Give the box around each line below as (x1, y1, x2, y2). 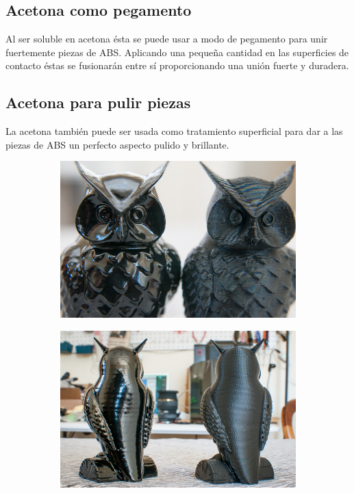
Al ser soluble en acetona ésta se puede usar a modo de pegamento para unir (5, 31, 328, 46)
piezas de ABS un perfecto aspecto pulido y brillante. (5, 137, 229, 151)
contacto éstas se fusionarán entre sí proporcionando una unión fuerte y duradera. (5, 58, 349, 73)
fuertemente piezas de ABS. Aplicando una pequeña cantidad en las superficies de (5, 45, 349, 59)
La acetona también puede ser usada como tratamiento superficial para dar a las (5, 124, 343, 138)
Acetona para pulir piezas (5, 92, 191, 113)
